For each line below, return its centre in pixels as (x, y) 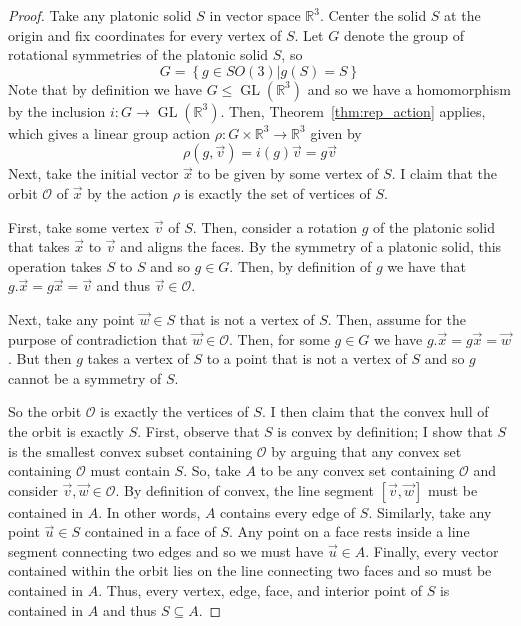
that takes (39, 246)
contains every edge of (288, 511)
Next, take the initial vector (93, 173)
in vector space (255, 15)
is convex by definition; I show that (385, 430)
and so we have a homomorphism (409, 88)
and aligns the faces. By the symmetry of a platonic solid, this (311, 246)
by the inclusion (57, 110)
